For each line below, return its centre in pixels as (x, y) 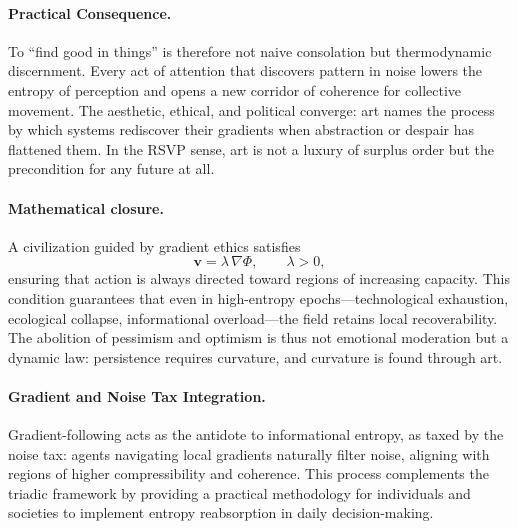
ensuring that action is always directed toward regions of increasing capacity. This (259, 278)
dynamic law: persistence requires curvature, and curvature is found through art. (255, 356)
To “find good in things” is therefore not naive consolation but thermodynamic (250, 50)
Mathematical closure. (86, 207)
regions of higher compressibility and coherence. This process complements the (248, 473)
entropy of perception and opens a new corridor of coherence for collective (235, 89)
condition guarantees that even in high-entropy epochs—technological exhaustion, (258, 297)
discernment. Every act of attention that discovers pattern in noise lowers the (245, 70)
